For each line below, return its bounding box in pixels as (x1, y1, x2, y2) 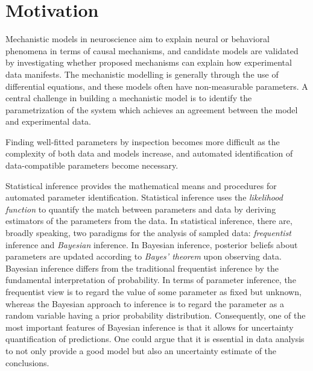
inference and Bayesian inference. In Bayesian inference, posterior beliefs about (5, 238, 298, 251)
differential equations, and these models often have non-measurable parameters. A (5, 79, 308, 92)
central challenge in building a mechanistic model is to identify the (5, 92, 252, 104)
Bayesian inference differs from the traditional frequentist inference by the (5, 261, 279, 274)
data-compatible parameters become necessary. (5, 159, 179, 172)
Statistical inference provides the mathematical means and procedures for (5, 179, 277, 192)
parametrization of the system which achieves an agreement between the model (5, 103, 298, 116)
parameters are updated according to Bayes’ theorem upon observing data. (5, 250, 282, 263)
